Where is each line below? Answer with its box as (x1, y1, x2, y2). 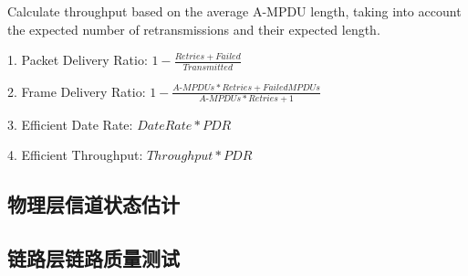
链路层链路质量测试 (7, 244, 180, 272)
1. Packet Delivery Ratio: (7, 50, 148, 69)
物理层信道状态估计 (7, 190, 180, 218)
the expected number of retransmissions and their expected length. (7, 19, 380, 38)
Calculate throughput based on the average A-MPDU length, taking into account (7, 2, 462, 20)
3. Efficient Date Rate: (7, 114, 133, 133)
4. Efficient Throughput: (7, 145, 143, 165)
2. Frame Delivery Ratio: (7, 81, 146, 101)
